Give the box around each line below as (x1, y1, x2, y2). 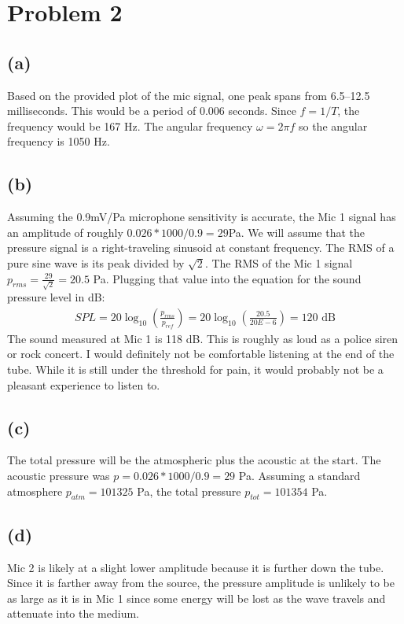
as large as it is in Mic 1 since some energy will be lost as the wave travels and (7, 589, 386, 606)
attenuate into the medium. (7, 605, 139, 622)
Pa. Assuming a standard (238, 467, 361, 484)
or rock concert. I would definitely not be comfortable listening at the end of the (7, 345, 395, 362)
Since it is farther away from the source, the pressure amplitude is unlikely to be (7, 574, 395, 591)
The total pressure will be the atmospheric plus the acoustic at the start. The (7, 452, 381, 468)
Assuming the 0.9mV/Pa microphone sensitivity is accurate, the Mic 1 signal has (7, 209, 396, 225)
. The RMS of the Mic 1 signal (204, 254, 353, 271)
